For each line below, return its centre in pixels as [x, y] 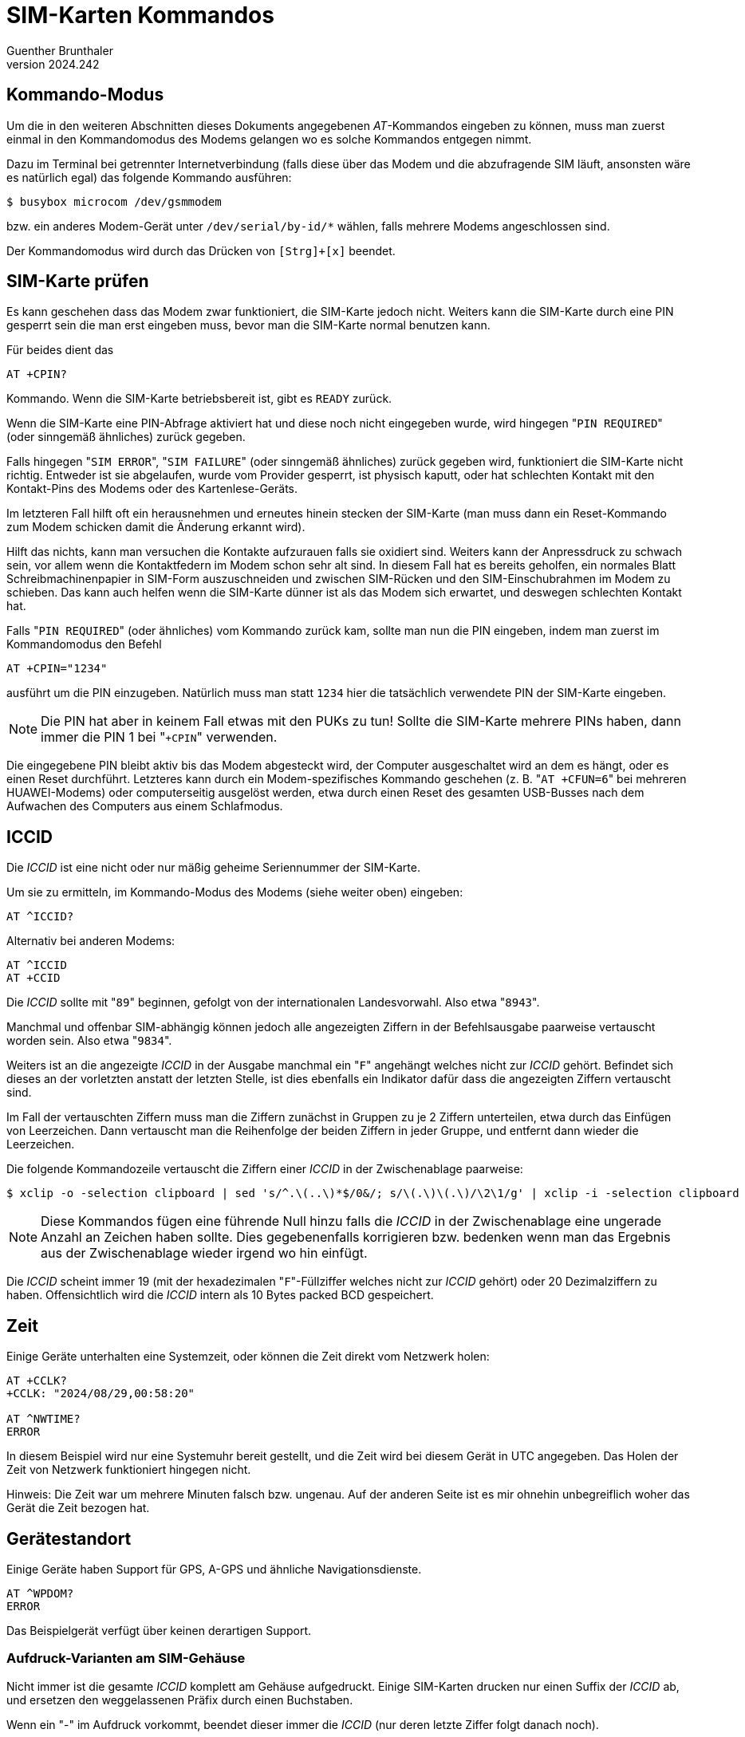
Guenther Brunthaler [60, 50]
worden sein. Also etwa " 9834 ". [89, 1041]
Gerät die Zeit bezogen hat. [78, 1508]
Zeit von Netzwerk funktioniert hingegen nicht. [129, 1470]
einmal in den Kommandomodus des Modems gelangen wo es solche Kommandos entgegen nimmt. [269, 139]
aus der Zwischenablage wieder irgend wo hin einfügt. [204, 1253]
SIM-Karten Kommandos [140, 15]
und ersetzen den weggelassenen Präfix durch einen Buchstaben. [180, 1700]
